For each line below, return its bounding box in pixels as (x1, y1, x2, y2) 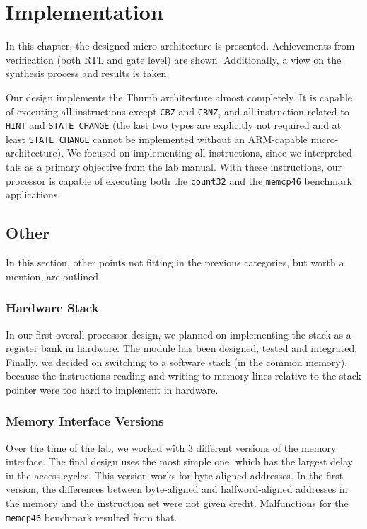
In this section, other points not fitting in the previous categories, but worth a (6, 255, 344, 270)
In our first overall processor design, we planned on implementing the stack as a (6, 326, 351, 341)
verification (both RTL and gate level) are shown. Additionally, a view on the (6, 52, 342, 67)
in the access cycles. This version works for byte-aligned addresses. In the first (6, 467, 344, 482)
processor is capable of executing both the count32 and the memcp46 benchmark (6, 173, 352, 188)
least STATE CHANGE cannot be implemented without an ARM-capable (6, 131, 308, 146)
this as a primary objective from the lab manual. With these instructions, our (6, 159, 342, 174)
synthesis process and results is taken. (6, 66, 170, 81)
